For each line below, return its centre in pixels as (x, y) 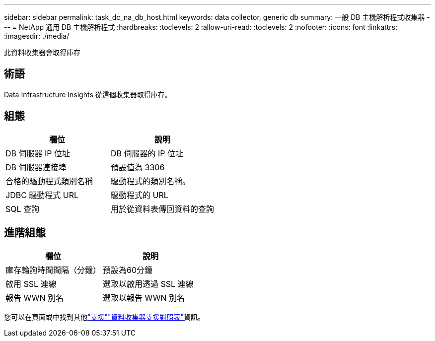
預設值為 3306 (138, 167)
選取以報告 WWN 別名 (144, 298)
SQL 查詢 (23, 209)
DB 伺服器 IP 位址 (38, 153)
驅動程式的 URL (140, 195)
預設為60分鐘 (128, 270)
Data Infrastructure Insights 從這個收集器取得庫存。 (88, 94)
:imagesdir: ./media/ (37, 36)
